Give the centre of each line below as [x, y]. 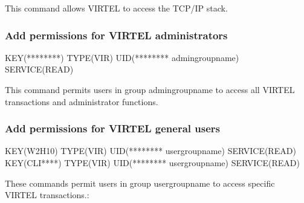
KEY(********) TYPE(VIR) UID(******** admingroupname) [122, 57]
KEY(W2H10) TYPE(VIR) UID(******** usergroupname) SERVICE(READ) [150, 151]
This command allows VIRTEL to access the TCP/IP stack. [116, 8]
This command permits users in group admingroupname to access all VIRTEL [150, 89]
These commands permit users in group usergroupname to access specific [140, 183]
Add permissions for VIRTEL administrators [116, 35]
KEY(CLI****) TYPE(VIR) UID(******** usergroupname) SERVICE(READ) [152, 163]
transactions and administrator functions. [82, 101]
